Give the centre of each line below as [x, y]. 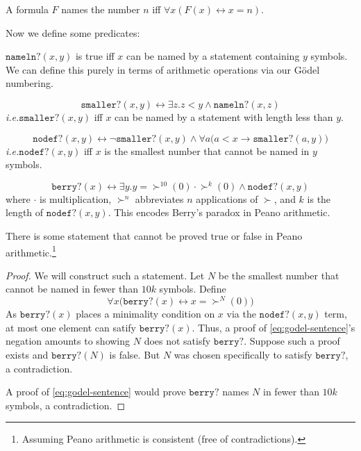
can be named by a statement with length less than [224, 116]
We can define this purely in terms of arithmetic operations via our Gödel [163, 69]
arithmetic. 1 [31, 251]
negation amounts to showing [68, 341]
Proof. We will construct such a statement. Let [105, 275]
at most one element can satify [71, 327]
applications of [227, 198]
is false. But [135, 354]
